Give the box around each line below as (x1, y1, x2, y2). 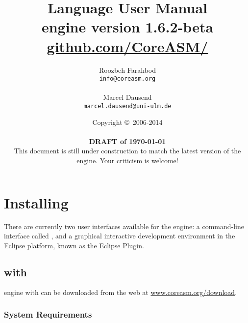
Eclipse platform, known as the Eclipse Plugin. (4, 240, 144, 250)
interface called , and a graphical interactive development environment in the (4, 231, 235, 241)
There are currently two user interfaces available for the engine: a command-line (4, 221, 244, 231)
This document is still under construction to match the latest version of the (14, 146, 241, 156)
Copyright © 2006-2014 (92, 117, 163, 127)
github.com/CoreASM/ (47, 36, 208, 56)
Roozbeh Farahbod (99, 64, 156, 75)
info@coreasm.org (99, 75, 156, 83)
